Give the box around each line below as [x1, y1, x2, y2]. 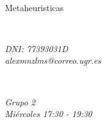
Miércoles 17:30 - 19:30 [5, 107, 92, 120]
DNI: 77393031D [5, 42, 68, 55]
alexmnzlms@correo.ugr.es [5, 54, 101, 67]
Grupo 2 [5, 95, 36, 108]
